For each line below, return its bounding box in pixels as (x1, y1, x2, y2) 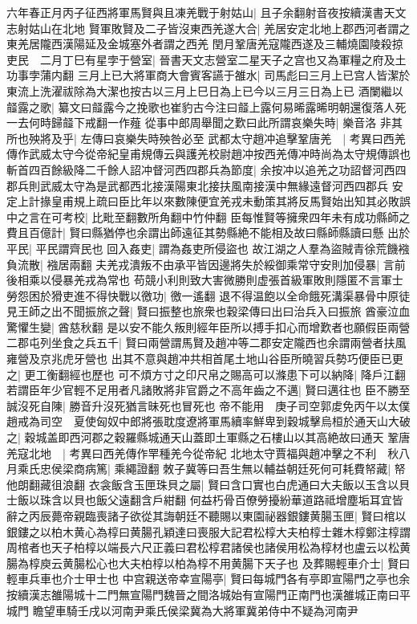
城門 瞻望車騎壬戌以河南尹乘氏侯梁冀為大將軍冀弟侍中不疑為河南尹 (6, 602, 358, 618)
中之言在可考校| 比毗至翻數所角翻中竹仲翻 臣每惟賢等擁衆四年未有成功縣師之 (6, 208, 411, 225)
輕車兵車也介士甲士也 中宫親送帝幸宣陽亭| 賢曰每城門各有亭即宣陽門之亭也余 (6, 570, 411, 587)
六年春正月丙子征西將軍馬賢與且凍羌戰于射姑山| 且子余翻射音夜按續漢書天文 (6, 4, 407, 20)
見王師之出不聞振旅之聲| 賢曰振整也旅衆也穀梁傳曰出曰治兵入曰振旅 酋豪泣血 (6, 303, 411, 320)
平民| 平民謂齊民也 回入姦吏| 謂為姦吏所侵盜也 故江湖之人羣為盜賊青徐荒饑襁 (6, 239, 410, 256)
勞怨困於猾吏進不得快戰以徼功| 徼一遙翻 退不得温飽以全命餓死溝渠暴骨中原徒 (6, 287, 411, 304)
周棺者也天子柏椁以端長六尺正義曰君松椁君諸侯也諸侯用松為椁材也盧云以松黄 (6, 539, 411, 556)
